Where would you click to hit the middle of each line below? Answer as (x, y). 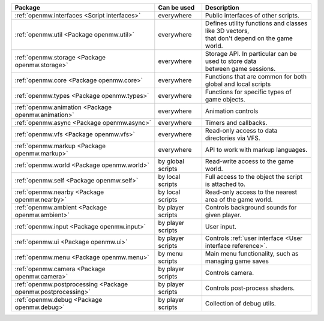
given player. (223, 215)
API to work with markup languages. (256, 150)
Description (222, 7)
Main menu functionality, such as (252, 253)
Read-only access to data (241, 130)
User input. (220, 226)
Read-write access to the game (249, 161)
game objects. (225, 99)
